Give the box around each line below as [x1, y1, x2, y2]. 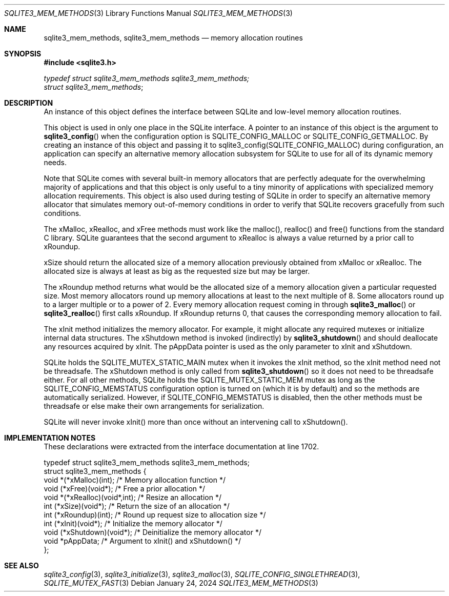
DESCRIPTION [4, 98, 53, 107]
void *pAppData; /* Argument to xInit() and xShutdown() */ [44, 537, 241, 545]
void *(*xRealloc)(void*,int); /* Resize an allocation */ [44, 493, 221, 502]
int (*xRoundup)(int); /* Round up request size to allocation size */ [44, 510, 266, 519]
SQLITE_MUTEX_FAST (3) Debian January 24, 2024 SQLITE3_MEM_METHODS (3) [44, 579, 318, 587]
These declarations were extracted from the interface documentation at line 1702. [44, 442, 319, 451]
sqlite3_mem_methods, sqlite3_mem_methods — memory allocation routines [44, 33, 303, 42]
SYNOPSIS [4, 49, 42, 58]
